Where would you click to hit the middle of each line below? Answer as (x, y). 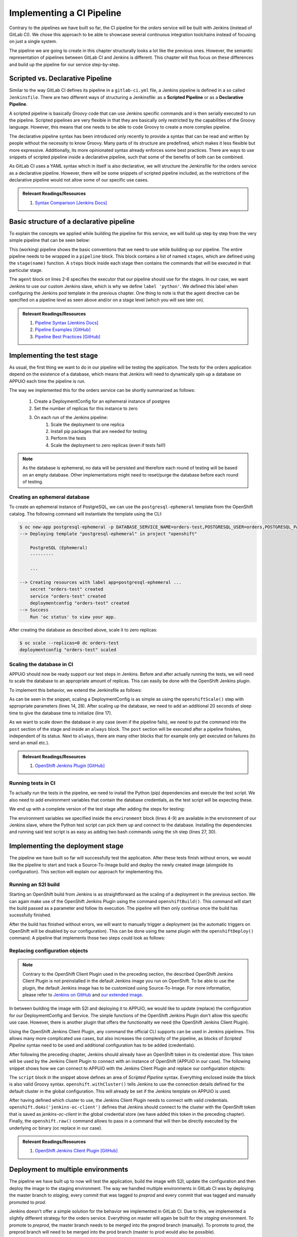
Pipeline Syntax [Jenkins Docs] (67, 323)
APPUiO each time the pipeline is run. (48, 381)
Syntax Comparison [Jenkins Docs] (71, 202)
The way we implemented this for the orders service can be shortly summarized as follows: (102, 390)
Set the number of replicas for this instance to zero (86, 408)
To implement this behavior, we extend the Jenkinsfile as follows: (75, 690)
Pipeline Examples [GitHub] (63, 330)
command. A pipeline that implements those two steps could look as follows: (87, 938)
